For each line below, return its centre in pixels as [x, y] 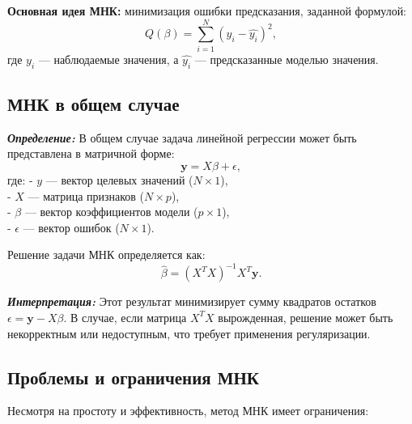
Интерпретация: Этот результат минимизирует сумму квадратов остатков [192, 301]
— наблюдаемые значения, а [108, 59]
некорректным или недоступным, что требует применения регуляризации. [189, 333]
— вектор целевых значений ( [119, 179]
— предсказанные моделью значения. [287, 59]
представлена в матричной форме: [91, 153]
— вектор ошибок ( [71, 227]
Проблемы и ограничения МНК [134, 377]
